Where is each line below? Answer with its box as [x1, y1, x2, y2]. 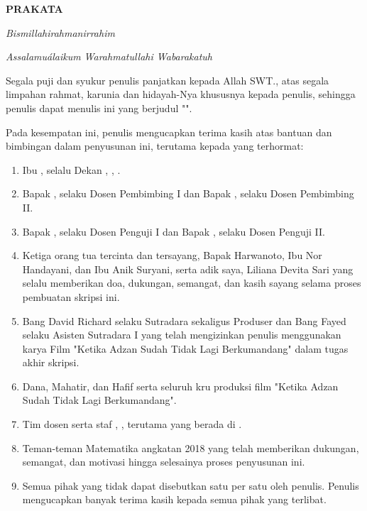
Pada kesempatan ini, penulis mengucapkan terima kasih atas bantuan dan [6, 124, 332, 139]
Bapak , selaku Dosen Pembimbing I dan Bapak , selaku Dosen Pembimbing [22, 186, 354, 201]
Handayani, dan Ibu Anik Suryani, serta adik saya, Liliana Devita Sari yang [22, 261, 354, 276]
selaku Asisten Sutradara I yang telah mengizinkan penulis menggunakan [22, 327, 341, 342]
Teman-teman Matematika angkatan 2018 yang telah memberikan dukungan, [22, 440, 359, 455]
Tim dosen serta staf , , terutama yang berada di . [22, 417, 242, 432]
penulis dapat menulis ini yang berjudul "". [6, 100, 192, 115]
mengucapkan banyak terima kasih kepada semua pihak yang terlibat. [22, 492, 327, 507]
